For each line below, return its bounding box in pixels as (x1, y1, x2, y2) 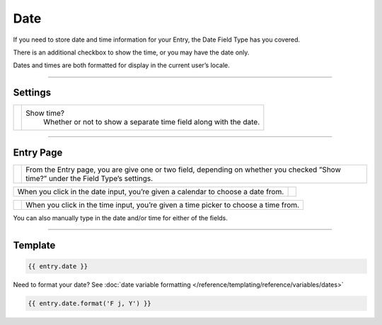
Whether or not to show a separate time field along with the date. (43, 117, 260, 127)
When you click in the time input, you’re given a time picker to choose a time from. (25, 200, 300, 210)
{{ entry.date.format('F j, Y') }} (28, 299, 151, 307)
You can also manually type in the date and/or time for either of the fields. (13, 213, 228, 222)
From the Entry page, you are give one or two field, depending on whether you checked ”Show (25, 165, 341, 175)
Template (13, 239, 56, 251)
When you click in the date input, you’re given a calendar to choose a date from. (17, 187, 284, 196)
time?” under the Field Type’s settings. (25, 173, 154, 183)
